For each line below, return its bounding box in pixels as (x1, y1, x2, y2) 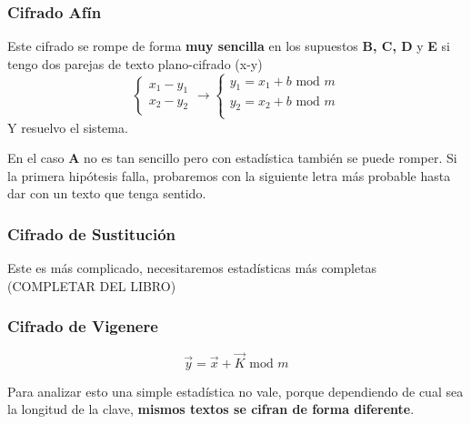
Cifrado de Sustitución (7, 222, 175, 245)
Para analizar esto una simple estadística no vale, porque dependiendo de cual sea (7, 381, 464, 400)
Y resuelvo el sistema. (7, 117, 128, 136)
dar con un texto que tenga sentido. (7, 184, 206, 203)
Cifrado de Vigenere (7, 315, 158, 338)
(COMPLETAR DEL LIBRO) (7, 276, 176, 295)
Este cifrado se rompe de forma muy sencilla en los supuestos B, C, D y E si (7, 36, 450, 56)
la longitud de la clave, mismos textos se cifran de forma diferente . (7, 399, 415, 419)
